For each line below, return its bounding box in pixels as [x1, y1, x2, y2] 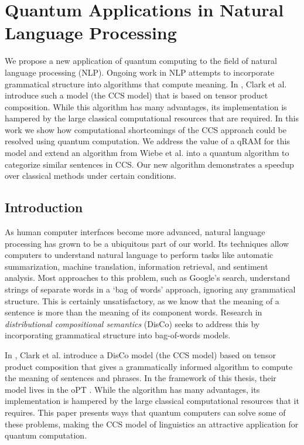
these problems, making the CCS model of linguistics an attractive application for [5, 417, 299, 430]
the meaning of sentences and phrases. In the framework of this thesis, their [5, 372, 276, 384]
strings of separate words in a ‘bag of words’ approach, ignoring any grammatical [5, 283, 296, 295]
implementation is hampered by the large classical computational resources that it [5, 395, 299, 407]
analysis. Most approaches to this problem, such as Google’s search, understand [5, 271, 291, 284]
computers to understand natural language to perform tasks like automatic [5, 249, 274, 261]
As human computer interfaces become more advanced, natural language [5, 226, 265, 238]
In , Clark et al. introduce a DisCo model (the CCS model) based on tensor [5, 348, 276, 361]
